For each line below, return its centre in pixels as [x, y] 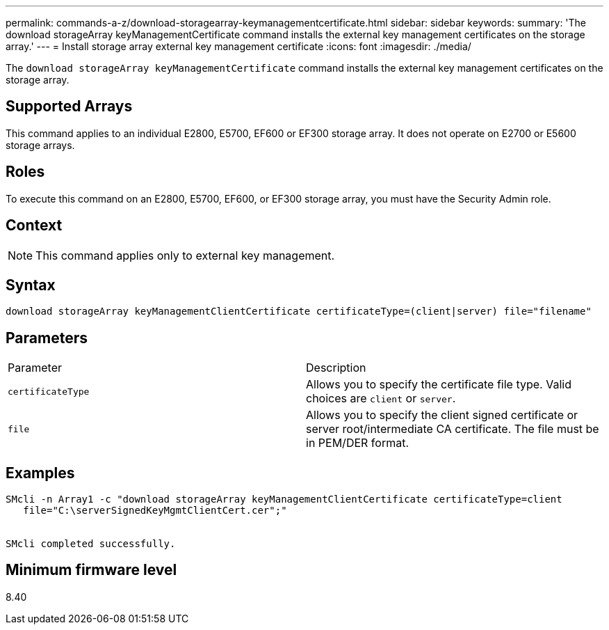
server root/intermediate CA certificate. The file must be [453, 429]
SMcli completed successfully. [91, 544]
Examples [40, 473]
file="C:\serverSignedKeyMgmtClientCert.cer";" [155, 511]
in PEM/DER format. [358, 443]
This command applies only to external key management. [185, 255]
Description [336, 368]
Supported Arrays [69, 107]
